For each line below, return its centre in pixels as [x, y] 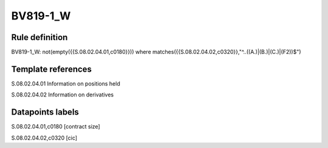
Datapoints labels [45, 112]
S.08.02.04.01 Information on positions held [66, 83]
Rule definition [39, 37]
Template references [52, 69]
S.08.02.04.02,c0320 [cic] [44, 138]
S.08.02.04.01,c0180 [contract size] [56, 127]
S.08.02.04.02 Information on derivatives [63, 95]
